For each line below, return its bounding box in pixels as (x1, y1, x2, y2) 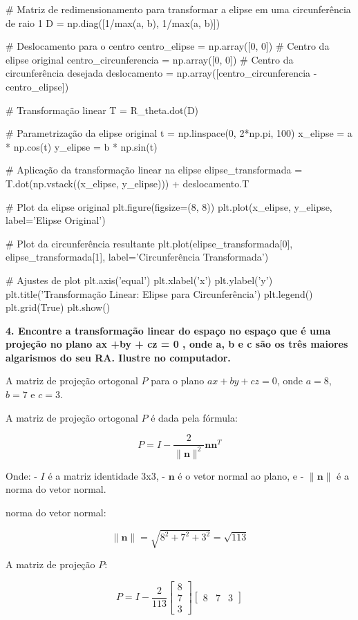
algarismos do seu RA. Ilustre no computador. (6, 350, 231, 364)
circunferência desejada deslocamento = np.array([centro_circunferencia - (6, 66, 317, 80)
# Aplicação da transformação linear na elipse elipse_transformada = (6, 162, 303, 177)
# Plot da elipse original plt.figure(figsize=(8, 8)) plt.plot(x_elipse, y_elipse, (6, 199, 332, 214)
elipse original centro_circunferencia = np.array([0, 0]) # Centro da (6, 52, 294, 66)
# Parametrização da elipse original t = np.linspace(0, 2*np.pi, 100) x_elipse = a (6, 126, 352, 140)
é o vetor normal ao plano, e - (178, 468, 304, 482)
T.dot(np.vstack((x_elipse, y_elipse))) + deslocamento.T (6, 176, 249, 190)
